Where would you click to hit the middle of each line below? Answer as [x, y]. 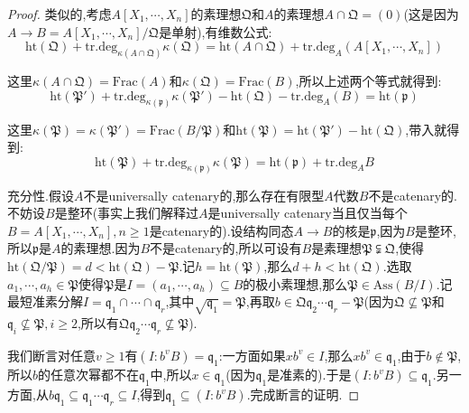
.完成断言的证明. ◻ [303, 394]
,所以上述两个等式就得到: [368, 81]
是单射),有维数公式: [216, 31]
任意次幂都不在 [95, 375]
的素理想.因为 [101, 248]
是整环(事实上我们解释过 [127, 213]
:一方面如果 [252, 355]
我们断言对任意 [51, 355]
